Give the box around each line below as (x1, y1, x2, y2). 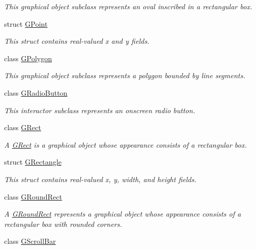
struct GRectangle (4, 156, 62, 167)
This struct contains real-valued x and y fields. (4, 35, 150, 46)
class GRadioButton (4, 87, 68, 98)
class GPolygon (4, 52, 52, 63)
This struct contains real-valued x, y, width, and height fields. (4, 173, 197, 184)
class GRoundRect (4, 191, 62, 202)
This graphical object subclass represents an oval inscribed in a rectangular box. (4, 1, 252, 11)
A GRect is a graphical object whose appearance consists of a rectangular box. (4, 139, 247, 150)
